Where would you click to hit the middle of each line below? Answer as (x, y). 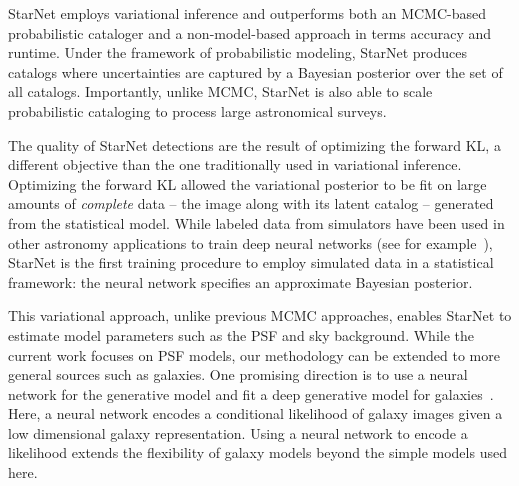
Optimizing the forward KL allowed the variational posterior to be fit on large (247, 183)
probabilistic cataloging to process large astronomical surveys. (197, 110)
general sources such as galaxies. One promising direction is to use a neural (238, 374)
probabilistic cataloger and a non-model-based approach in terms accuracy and (250, 32)
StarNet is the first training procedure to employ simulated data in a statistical (251, 262)
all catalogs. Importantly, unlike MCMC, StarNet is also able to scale (220, 91)
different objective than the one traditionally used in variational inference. (235, 164)
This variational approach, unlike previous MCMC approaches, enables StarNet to (260, 315)
